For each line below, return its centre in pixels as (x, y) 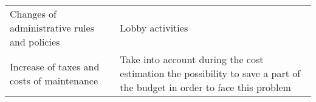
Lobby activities (154, 28)
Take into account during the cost (192, 59)
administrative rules (52, 28)
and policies (35, 42)
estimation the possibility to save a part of (210, 73)
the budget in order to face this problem (205, 87)
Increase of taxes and (55, 66)
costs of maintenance (54, 80)
